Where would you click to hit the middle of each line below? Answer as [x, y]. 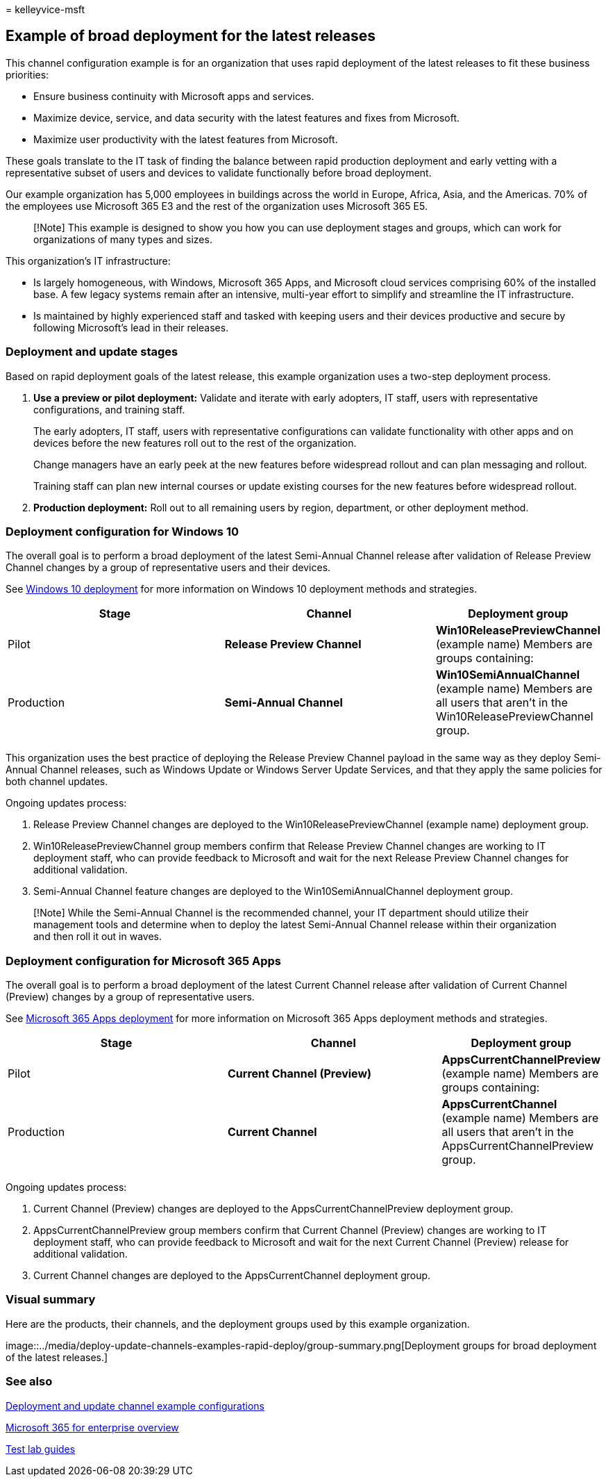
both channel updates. [57, 782]
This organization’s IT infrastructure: [88, 261]
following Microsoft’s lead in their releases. [131, 327]
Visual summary [51, 1300]
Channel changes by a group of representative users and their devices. [168, 568]
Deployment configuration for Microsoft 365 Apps [143, 961]
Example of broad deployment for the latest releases [191, 36]
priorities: [27, 74]
